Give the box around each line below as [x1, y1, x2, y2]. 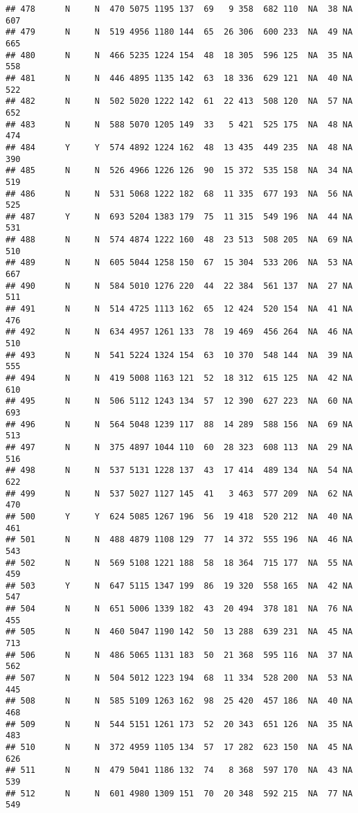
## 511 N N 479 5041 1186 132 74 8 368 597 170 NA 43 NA [6, 765, 353, 776]
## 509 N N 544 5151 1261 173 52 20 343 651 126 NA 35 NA [6, 719, 353, 729]
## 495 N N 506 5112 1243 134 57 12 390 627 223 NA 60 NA [6, 396, 353, 406]
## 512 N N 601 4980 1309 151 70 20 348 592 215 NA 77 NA [6, 788, 353, 798]
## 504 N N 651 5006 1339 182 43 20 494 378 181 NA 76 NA [6, 604, 353, 614]
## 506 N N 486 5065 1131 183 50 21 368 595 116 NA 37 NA [6, 650, 353, 660]
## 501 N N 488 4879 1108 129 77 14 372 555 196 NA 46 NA [6, 535, 353, 545]
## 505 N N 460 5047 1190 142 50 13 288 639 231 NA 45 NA [6, 627, 353, 637]
